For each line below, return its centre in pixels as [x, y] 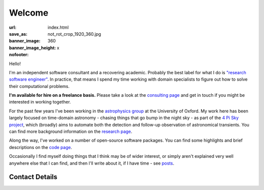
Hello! [15, 63]
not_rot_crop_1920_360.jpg [74, 34]
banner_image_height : [33, 48]
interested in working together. [40, 102]
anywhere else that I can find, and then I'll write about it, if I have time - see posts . [92, 163]
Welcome [29, 13]
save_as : [18, 34]
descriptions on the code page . [41, 147]
